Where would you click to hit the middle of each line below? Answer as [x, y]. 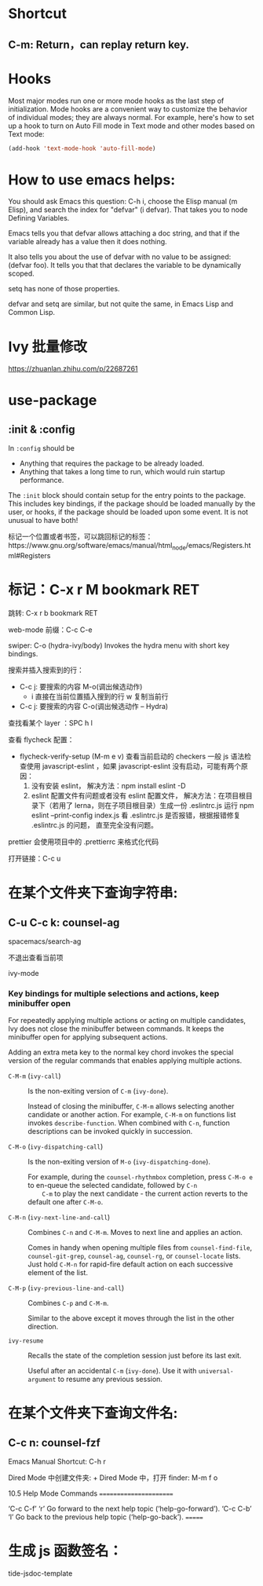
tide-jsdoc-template [40, 1573]
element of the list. [58, 1273]
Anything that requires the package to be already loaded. [112, 463]
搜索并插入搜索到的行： [46, 670]
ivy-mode [24, 973]
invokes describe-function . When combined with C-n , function [129, 1123]
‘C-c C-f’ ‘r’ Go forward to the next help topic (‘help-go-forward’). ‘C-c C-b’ [130, 1509]
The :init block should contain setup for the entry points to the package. [127, 495]
